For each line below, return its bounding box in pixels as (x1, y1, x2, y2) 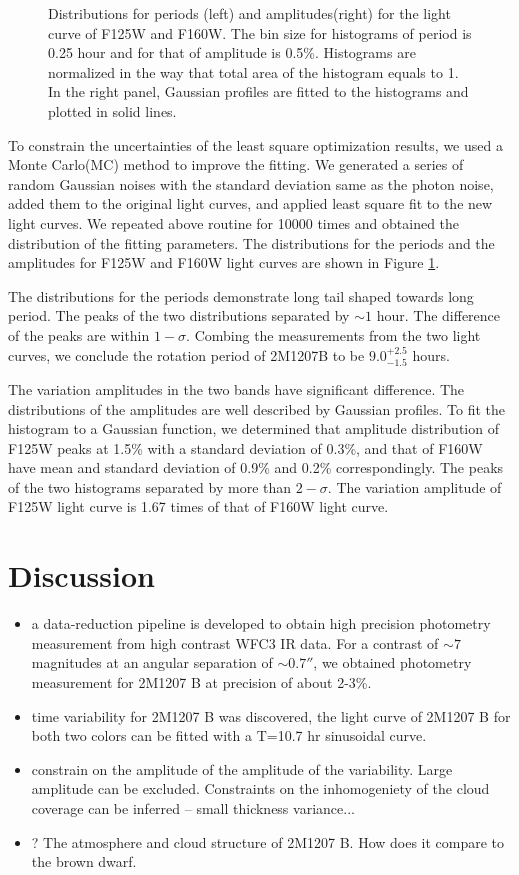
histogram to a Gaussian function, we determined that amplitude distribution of (8, 418, 499, 439)
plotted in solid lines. (48, 100, 177, 121)
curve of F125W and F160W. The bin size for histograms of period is (48, 22, 472, 43)
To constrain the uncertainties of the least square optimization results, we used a (8, 134, 503, 155)
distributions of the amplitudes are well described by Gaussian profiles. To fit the (8, 398, 506, 419)
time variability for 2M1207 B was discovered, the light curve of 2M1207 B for (31, 705, 511, 726)
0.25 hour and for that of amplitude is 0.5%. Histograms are (48, 42, 416, 63)
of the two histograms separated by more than (8, 476, 292, 497)
